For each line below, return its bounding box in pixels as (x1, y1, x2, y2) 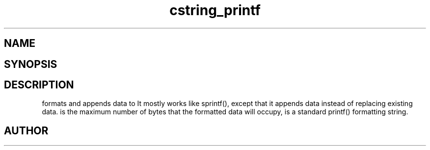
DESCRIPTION (4, 79, 74, 91)
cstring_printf (169, 2, 261, 19)
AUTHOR (4, 124, 49, 137)
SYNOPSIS (4, 58, 57, 70)
